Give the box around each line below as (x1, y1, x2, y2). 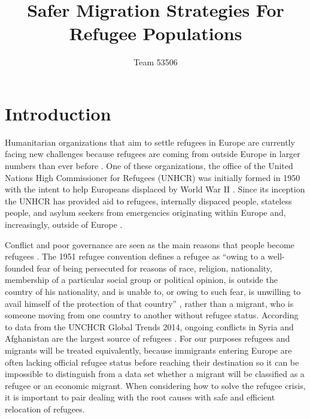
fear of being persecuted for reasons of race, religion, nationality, (37, 261, 272, 274)
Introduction (5, 101, 111, 125)
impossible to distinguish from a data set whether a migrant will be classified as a (5, 367, 305, 380)
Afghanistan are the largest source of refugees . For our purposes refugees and (5, 332, 290, 345)
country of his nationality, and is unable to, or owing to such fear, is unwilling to (5, 285, 301, 297)
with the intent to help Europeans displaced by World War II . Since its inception (5, 183, 305, 195)
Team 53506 (133, 56, 178, 68)
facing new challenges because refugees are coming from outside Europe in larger (5, 147, 300, 160)
